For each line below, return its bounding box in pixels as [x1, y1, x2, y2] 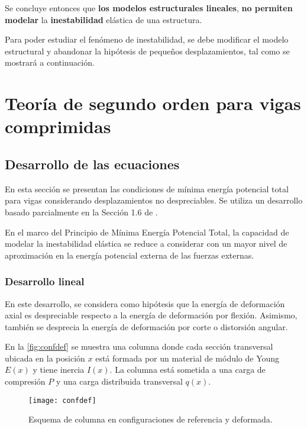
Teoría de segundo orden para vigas [5, 91, 301, 115]
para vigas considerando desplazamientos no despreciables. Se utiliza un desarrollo [5, 194, 303, 207]
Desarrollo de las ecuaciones [5, 154, 180, 173]
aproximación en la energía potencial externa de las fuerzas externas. [5, 249, 254, 261]
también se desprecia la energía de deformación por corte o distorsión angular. [5, 320, 288, 333]
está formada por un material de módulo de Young [95, 351, 280, 364]
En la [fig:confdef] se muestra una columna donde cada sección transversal [5, 340, 273, 353]
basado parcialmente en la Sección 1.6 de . [5, 205, 158, 218]
